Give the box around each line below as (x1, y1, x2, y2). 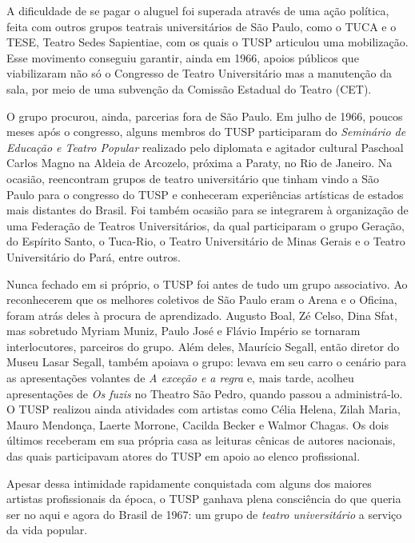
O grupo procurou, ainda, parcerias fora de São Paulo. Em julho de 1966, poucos (6, 107, 403, 124)
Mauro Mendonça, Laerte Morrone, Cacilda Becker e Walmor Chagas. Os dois (6, 416, 389, 433)
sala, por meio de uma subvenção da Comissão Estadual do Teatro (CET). (6, 80, 372, 97)
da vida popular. (6, 521, 88, 538)
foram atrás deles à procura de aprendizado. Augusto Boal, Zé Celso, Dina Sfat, (6, 306, 397, 323)
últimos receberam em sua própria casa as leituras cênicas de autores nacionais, (6, 432, 396, 449)
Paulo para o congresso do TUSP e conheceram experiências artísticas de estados (6, 186, 404, 202)
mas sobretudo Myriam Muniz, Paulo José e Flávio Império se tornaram (6, 322, 361, 339)
